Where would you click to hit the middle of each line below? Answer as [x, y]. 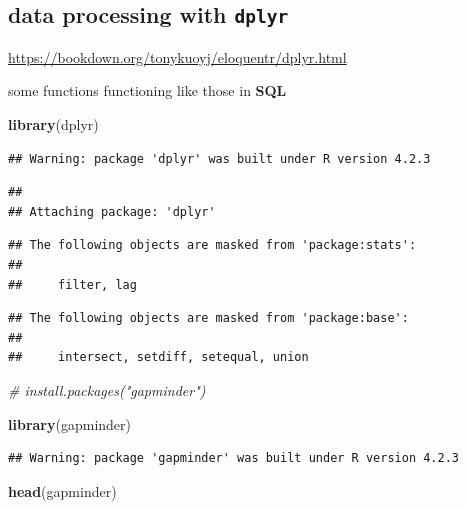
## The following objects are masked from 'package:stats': [212, 245]
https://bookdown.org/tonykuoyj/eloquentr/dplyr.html [177, 56]
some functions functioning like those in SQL [147, 90]
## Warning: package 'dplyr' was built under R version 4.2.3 [219, 158]
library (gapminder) [69, 423]
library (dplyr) [53, 123]
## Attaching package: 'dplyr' [112, 211]
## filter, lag [72, 284]
